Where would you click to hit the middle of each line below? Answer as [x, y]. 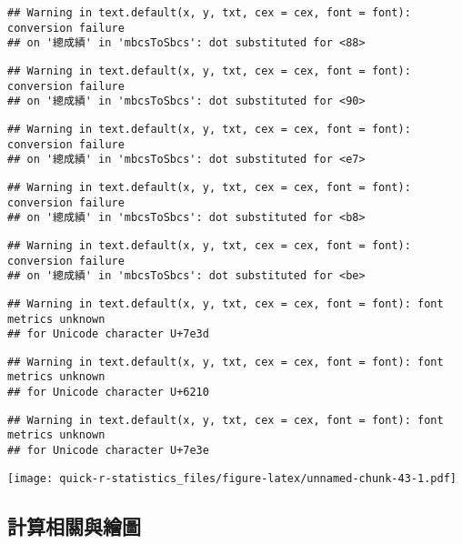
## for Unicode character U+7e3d [108, 334]
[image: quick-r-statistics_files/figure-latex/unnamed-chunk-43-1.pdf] [232, 478]
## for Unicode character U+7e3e [108, 451]
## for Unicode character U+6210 [108, 393]
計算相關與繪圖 [74, 525]
